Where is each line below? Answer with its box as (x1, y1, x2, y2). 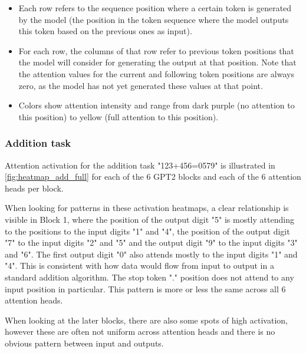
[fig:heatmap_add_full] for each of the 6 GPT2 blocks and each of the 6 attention (5, 170, 301, 183)
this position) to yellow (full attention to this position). (18, 110, 219, 123)
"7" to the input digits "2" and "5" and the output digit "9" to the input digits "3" (5, 236, 298, 249)
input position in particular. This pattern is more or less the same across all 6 (5, 282, 286, 295)
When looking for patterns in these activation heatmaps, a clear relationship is (5, 202, 289, 214)
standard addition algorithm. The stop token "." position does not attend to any (5, 270, 294, 283)
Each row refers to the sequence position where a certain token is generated (18, 2, 292, 14)
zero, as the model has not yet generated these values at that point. (18, 79, 263, 91)
